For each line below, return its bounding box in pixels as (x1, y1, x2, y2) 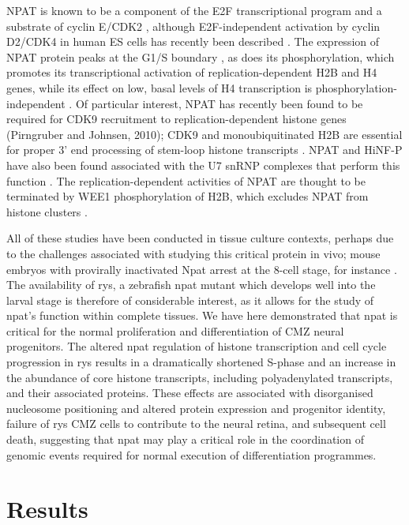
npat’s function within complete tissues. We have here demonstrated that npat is (6, 307, 398, 324)
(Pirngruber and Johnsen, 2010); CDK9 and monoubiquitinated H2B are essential (6, 126, 403, 142)
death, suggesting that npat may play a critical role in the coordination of (6, 431, 364, 448)
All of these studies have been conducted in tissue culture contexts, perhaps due (6, 230, 394, 246)
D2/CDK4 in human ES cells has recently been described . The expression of (6, 33, 380, 50)
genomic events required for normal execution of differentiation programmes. (6, 446, 377, 463)
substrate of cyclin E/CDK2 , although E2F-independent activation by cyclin (6, 17, 381, 34)
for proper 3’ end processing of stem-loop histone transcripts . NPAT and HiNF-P (6, 141, 403, 158)
